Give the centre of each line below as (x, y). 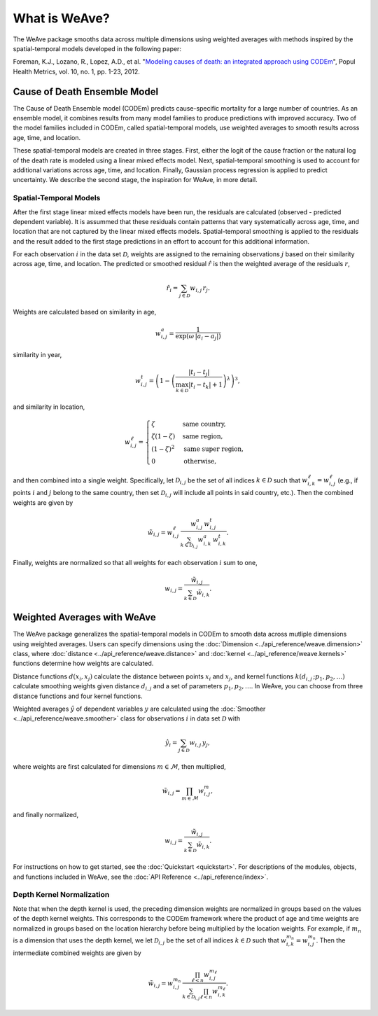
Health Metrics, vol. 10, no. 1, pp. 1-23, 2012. (76, 71)
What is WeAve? (61, 18)
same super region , (214, 449)
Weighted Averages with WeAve (85, 617)
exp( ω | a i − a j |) (198, 337)
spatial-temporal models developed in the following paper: (97, 48)
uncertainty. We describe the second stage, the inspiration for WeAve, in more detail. (135, 180)
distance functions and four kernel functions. (78, 696)
